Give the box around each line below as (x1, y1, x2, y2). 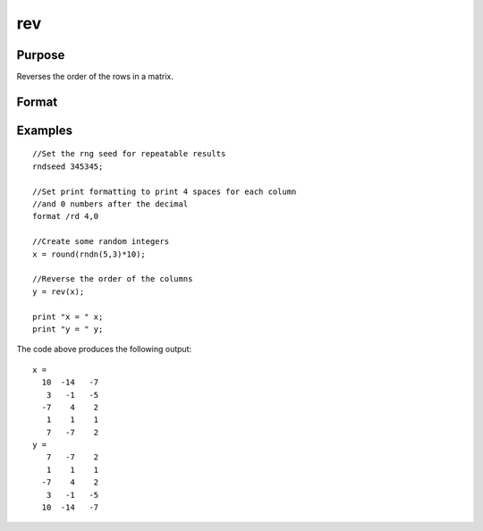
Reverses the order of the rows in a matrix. (16, 72, 174, 82)
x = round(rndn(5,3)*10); (32, 249, 147, 259)
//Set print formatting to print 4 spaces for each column (32, 186, 297, 197)
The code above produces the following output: (16, 344, 192, 355)
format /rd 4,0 (32, 211, 99, 222)
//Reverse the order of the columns (32, 274, 193, 284)
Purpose (16, 47, 65, 63)
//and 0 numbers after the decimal (32, 199, 189, 209)
